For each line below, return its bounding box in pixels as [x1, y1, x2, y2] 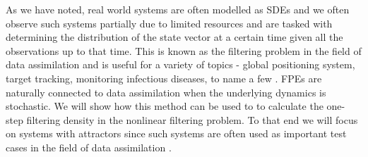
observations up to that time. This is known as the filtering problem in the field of [6, 43, 362, 58]
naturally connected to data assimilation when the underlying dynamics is [6, 84, 326, 99]
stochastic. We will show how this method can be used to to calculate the [6, 99, 324, 113]
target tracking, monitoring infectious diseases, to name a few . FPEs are [6, 70, 322, 85]
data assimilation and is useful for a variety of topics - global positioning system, [6, 57, 355, 72]
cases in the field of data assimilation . [6, 139, 172, 154]
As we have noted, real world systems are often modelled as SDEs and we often [6, 2, 350, 16]
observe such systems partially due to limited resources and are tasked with [6, 15, 333, 30]
